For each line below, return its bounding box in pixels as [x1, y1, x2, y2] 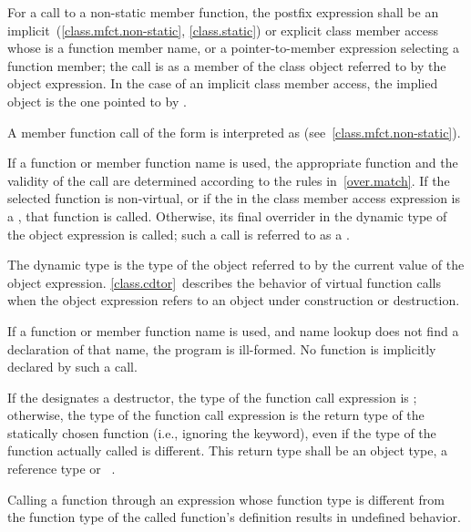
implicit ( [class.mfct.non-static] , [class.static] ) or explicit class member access [7, 20, 438, 39]
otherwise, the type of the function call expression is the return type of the [7, 405, 425, 425]
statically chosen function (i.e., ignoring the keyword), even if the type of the [7, 423, 436, 442]
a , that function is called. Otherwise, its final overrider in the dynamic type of [7, 206, 447, 225]
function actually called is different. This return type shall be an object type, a [7, 441, 447, 460]
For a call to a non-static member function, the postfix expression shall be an [7, 3, 439, 21]
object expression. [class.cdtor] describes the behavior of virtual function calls [7, 272, 441, 292]
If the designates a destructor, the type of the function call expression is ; [7, 387, 417, 406]
